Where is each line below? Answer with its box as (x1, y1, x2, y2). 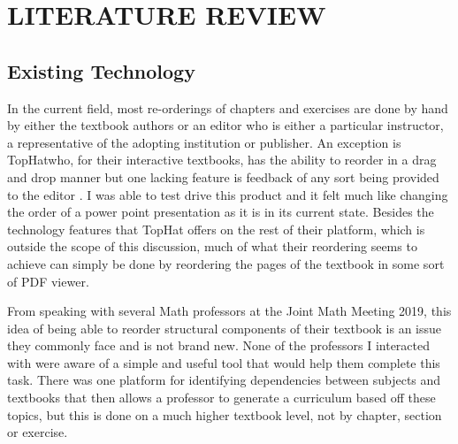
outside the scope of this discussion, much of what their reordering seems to (7, 237, 417, 256)
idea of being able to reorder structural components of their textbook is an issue (7, 318, 442, 337)
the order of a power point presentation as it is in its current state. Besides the (7, 203, 434, 221)
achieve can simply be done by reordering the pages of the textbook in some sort (7, 254, 445, 272)
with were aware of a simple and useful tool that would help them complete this (7, 353, 440, 371)
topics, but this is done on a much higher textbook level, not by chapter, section (7, 405, 442, 424)
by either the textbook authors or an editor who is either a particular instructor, (7, 116, 444, 134)
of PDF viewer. (7, 272, 89, 290)
